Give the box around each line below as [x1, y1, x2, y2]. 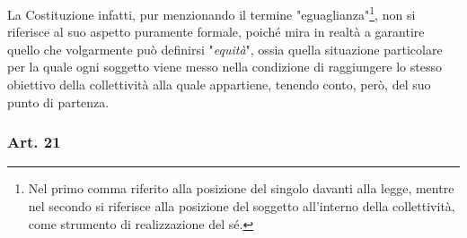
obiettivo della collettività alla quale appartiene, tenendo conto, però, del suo [7, 75, 431, 94]
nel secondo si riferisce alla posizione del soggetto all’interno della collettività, [28, 197, 455, 216]
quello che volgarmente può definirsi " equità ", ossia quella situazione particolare [7, 39, 443, 58]
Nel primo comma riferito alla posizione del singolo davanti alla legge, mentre [28, 179, 454, 198]
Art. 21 [7, 131, 61, 153]
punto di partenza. [7, 92, 110, 111]
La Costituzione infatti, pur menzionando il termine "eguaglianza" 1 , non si [7, 3, 416, 23]
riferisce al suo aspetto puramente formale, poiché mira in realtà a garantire [7, 22, 425, 41]
